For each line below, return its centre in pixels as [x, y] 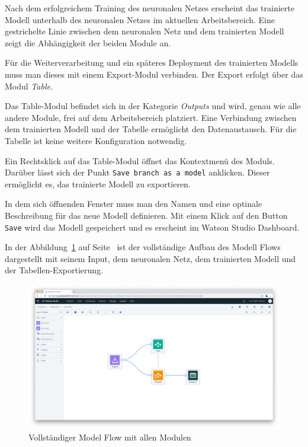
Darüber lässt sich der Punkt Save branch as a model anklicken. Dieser [137, 172]
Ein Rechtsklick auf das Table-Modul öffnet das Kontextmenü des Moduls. [140, 160]
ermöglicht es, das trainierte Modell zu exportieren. [98, 183]
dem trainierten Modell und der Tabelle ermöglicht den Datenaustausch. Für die [151, 129]
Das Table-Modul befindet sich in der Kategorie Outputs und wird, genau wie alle [153, 106]
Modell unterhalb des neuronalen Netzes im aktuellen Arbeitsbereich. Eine [140, 19]
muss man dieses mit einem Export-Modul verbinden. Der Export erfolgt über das [154, 74]
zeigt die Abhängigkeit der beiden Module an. [88, 42]
